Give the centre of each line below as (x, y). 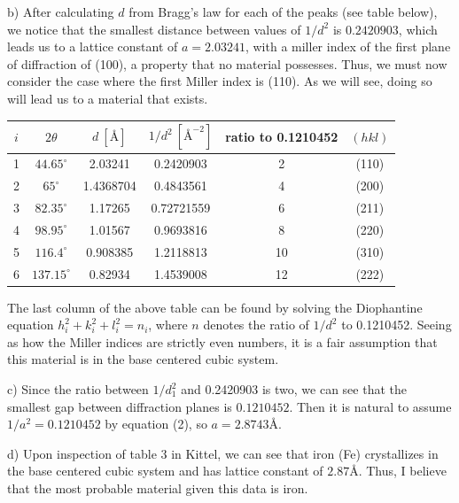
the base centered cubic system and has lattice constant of (165, 471)
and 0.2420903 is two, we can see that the (294, 389)
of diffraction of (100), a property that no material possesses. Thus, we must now (227, 63)
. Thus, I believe (402, 471)
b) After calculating (61, 12)
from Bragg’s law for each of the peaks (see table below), (283, 12)
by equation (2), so (156, 424)
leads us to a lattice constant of (93, 46)
